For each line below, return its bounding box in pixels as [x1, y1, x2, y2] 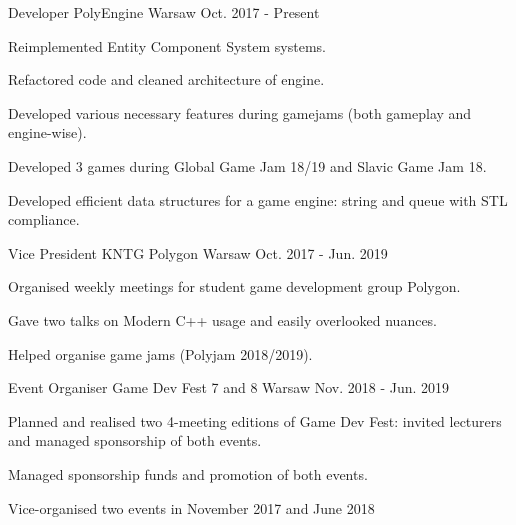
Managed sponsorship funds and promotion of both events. [8, 463, 368, 484]
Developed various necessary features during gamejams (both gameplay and [8, 102, 472, 123]
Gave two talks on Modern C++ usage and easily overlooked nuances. [8, 309, 438, 330]
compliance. [8, 209, 80, 230]
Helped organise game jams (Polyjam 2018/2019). [8, 343, 313, 364]
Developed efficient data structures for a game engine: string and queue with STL [8, 189, 508, 210]
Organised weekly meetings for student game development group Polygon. [8, 276, 461, 297]
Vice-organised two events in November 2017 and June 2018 [8, 497, 375, 518]
